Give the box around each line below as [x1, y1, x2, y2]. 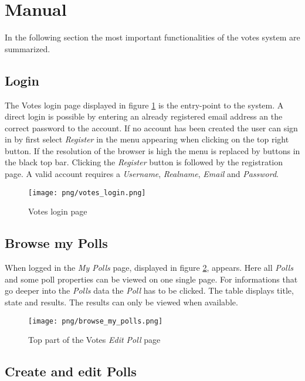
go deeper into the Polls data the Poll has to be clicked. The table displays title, [5, 284, 294, 297]
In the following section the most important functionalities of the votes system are [5, 31, 300, 43]
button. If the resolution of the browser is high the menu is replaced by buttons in [5, 144, 300, 157]
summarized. [5, 42, 50, 55]
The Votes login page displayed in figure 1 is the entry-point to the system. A [5, 98, 284, 111]
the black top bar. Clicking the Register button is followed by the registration [5, 156, 283, 168]
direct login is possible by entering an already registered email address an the [5, 110, 283, 123]
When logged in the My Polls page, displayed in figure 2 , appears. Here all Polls [5, 261, 293, 274]
